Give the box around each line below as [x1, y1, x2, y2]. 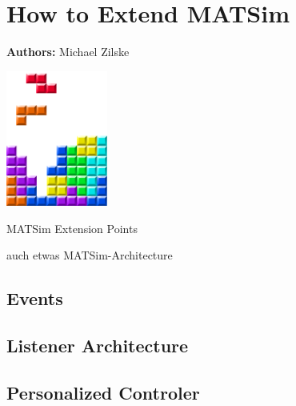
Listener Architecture [6, 333, 189, 358]
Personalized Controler [6, 380, 200, 404]
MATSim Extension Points [6, 219, 138, 236]
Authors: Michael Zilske [6, 43, 130, 60]
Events [6, 286, 63, 311]
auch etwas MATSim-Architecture [6, 247, 173, 263]
